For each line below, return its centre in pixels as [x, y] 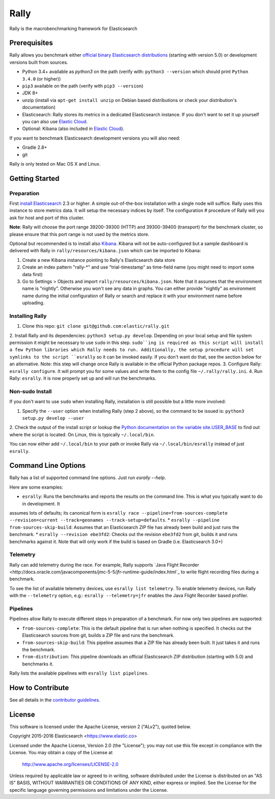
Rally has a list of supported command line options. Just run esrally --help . [88, 478]
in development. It [41, 503]
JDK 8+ [30, 93]
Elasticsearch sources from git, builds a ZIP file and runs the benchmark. [98, 635]
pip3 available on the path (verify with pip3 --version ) [83, 86]
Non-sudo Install [31, 391]
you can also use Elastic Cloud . [55, 121]
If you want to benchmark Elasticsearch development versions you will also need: [95, 138]
